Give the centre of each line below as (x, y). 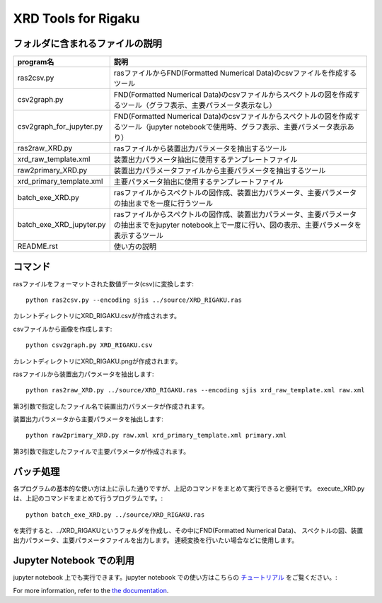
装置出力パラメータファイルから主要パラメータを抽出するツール (220, 171)
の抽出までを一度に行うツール (163, 204)
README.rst (37, 246)
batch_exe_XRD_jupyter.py (62, 225)
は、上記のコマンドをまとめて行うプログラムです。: (88, 498)
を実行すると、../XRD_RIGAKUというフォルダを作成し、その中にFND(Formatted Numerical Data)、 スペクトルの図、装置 (188, 530)
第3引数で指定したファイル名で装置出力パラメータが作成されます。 (111, 406)
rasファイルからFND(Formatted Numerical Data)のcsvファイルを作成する (235, 73)
